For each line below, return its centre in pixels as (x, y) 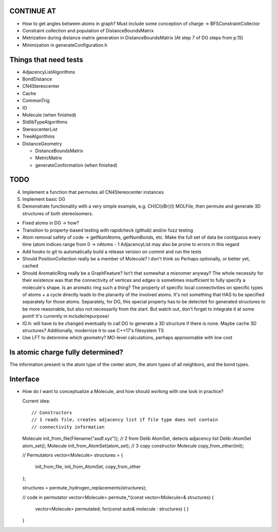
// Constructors (52, 412)
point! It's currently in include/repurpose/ (66, 316)
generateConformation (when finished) (76, 165)
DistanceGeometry (42, 144)
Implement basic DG (44, 199)
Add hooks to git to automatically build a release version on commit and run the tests (112, 252)
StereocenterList (40, 129)
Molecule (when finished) (49, 115)
